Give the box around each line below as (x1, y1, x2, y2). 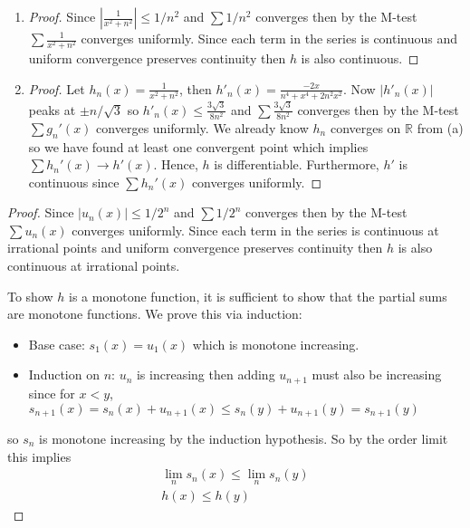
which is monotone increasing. (192, 334, 360, 353)
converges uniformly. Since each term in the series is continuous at (72, 220, 439, 239)
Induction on (28, 365, 100, 384)
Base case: (28, 334, 85, 353)
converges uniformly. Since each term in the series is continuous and (81, 29, 458, 47)
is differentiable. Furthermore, (214, 155, 379, 174)
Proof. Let (28, 79, 85, 98)
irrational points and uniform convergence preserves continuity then (7, 238, 383, 257)
